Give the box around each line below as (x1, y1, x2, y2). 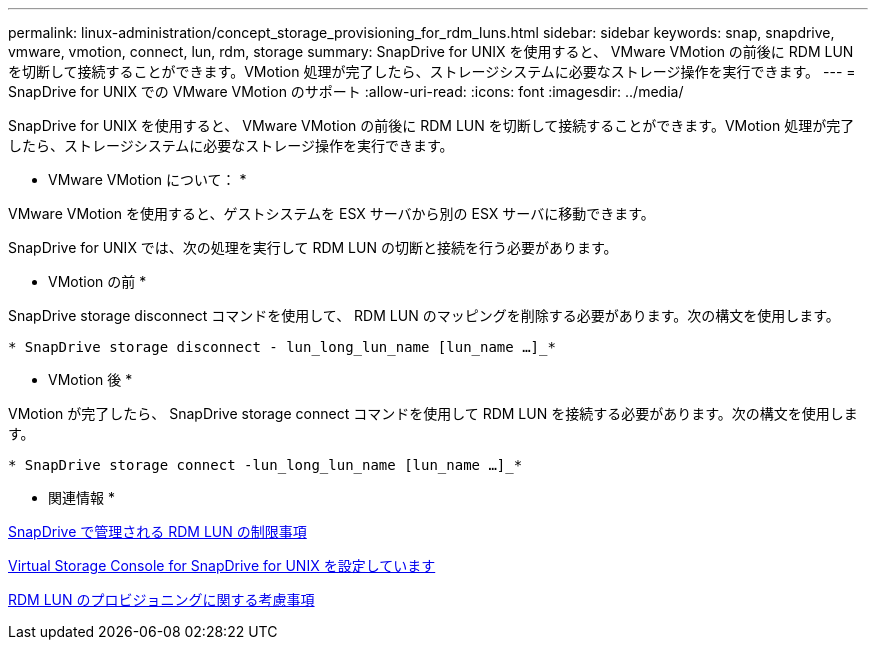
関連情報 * (48, 489, 115, 506)
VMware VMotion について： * (48, 171, 247, 188)
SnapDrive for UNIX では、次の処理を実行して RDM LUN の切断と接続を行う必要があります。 (8, 239, 618, 256)
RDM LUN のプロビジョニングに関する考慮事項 (8, 591, 315, 608)
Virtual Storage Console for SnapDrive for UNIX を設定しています (8, 557, 436, 574)
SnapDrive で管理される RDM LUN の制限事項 (8, 523, 307, 540)
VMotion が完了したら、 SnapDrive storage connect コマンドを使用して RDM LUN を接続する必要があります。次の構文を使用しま (8, 405, 858, 422)
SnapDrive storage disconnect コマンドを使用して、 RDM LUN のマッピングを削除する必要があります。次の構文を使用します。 (8, 307, 840, 324)
